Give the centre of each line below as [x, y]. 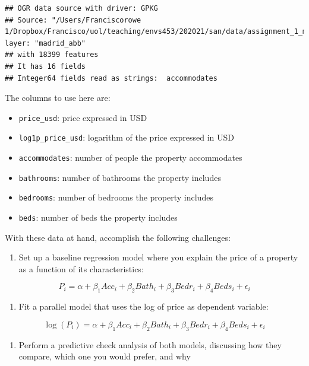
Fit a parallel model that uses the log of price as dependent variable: [144, 306]
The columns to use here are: [58, 98]
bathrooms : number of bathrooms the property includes [120, 177]
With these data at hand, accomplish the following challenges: [118, 237]
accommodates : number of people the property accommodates [130, 157]
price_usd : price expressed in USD [83, 117]
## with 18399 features [52, 55]
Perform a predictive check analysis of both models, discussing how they [150, 344]
